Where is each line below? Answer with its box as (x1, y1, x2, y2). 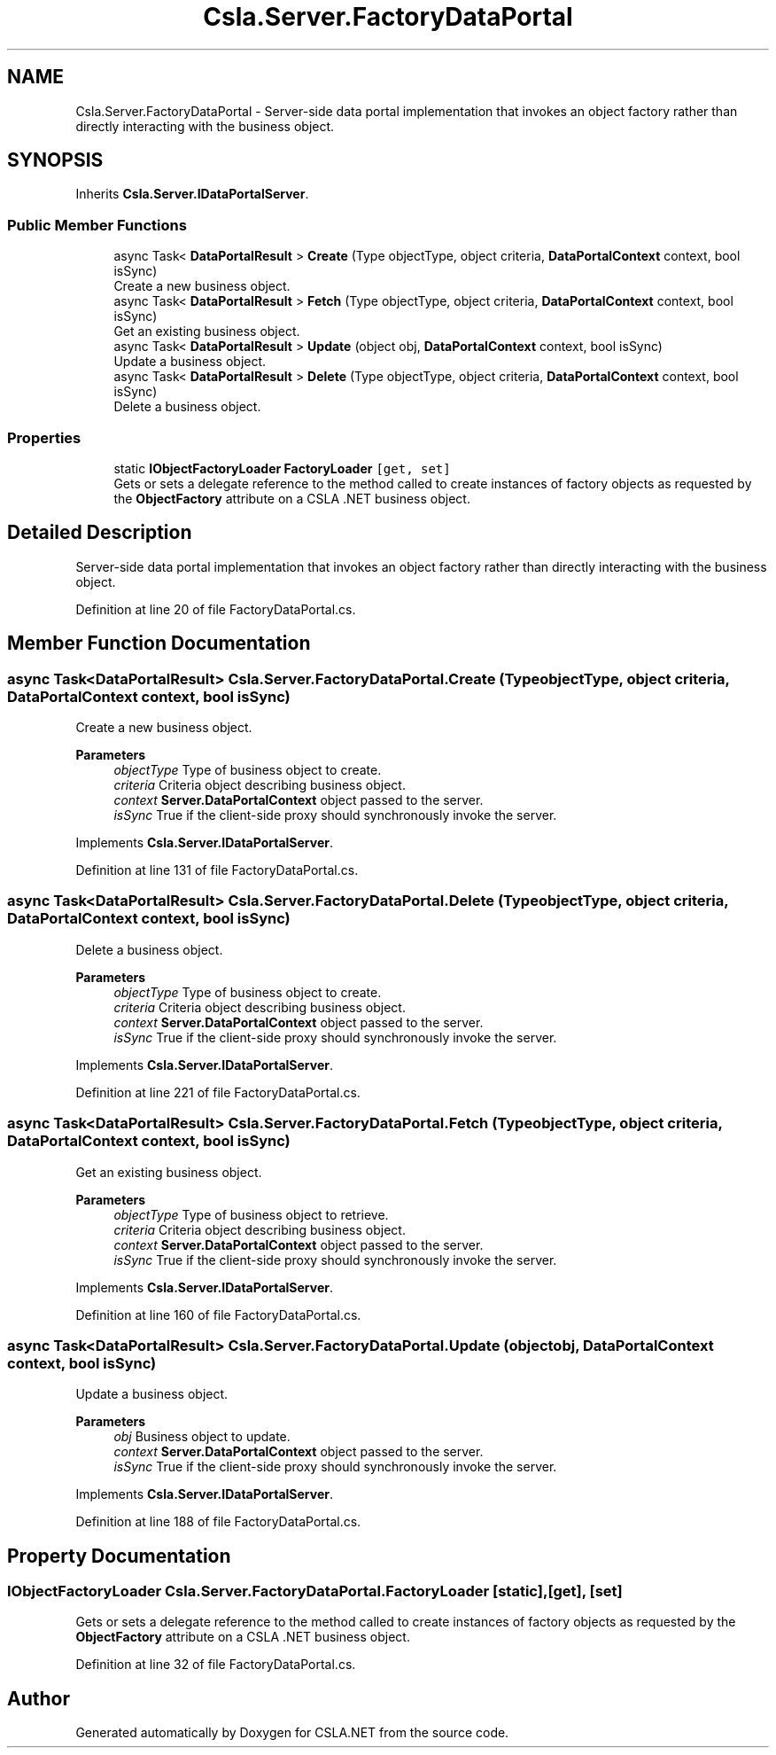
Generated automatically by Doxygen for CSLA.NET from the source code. (75, 1725, 509, 1741)
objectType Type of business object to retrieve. (113, 1206, 389, 1222)
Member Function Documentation (7, 632, 311, 655)
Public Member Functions (7, 215, 187, 234)
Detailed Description (7, 521, 192, 544)
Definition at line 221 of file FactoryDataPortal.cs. (75, 1084, 361, 1100)
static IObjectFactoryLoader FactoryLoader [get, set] (113, 460, 451, 476)
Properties (7, 428, 81, 447)
